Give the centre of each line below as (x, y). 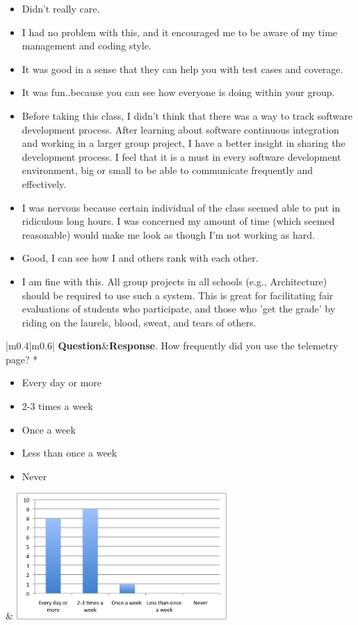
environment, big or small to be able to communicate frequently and (168, 170)
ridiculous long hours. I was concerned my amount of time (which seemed (178, 221)
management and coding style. (87, 46)
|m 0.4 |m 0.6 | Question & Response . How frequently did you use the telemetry (172, 346)
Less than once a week (70, 453)
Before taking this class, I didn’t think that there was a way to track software (187, 115)
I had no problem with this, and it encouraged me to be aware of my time (180, 32)
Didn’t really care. (61, 8)
